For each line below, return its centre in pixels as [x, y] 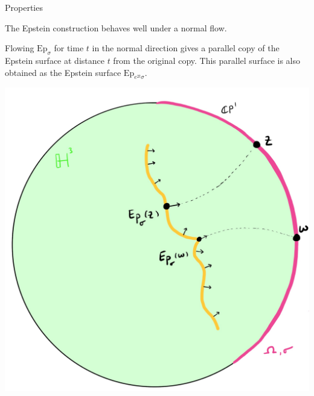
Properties [24, 7]
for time [69, 48]
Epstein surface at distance [55, 60]
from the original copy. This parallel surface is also [207, 60]
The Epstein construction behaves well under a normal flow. [116, 27]
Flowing [20, 48]
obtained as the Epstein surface [63, 72]
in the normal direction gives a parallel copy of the [186, 48]
